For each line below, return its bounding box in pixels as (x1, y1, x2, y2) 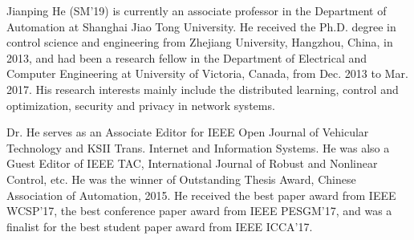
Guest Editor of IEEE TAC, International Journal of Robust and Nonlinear (6, 155, 378, 172)
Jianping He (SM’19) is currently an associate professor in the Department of (6, 2, 387, 18)
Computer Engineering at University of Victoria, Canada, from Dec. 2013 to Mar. (6, 65, 408, 82)
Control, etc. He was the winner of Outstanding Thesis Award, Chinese (6, 170, 356, 187)
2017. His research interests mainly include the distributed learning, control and (6, 80, 399, 97)
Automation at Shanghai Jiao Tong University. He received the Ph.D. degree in (6, 18, 396, 35)
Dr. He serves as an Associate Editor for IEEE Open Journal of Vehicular (6, 124, 369, 140)
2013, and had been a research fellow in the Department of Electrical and (6, 49, 367, 66)
